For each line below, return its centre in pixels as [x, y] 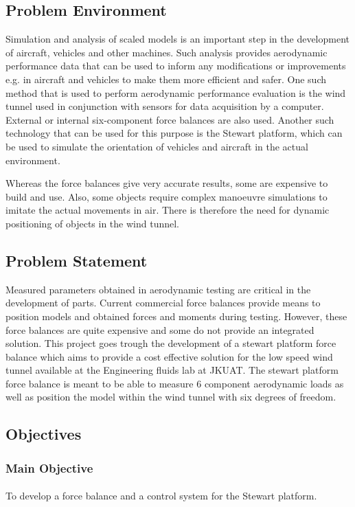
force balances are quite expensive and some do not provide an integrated [160, 329]
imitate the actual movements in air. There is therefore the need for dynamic [168, 210]
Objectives [44, 434]
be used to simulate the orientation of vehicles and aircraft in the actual [157, 146]
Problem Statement [77, 260]
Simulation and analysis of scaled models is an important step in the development [178, 39]
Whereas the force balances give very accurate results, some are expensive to [167, 183]
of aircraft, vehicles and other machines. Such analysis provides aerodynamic [167, 52]
